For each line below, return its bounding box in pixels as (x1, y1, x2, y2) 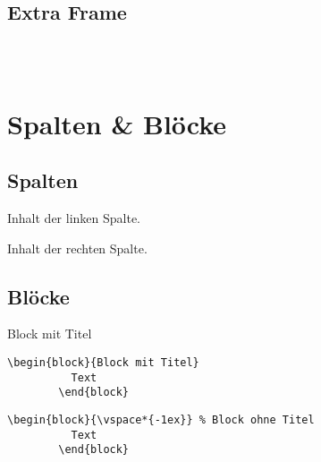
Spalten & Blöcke (7, 105, 227, 141)
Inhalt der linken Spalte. (7, 209, 141, 227)
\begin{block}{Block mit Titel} (7, 356, 199, 370)
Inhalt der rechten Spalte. (7, 238, 148, 257)
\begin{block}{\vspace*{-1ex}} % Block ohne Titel (7, 414, 315, 427)
